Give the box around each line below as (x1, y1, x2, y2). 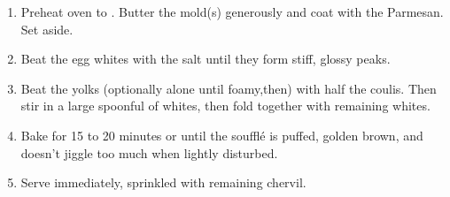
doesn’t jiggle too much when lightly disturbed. (20, 143, 278, 162)
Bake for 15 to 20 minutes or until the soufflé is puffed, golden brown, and (20, 125, 423, 144)
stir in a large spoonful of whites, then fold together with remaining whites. (20, 96, 431, 115)
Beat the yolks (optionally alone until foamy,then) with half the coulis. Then (20, 79, 437, 97)
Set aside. (20, 19, 74, 38)
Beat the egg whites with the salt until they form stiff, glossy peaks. (20, 49, 391, 68)
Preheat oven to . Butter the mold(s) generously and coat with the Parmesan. (20, 3, 444, 20)
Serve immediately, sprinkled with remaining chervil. (20, 173, 306, 192)
